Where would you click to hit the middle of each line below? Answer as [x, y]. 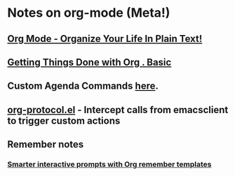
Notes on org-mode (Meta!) [89, 13]
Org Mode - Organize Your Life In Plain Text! [105, 39]
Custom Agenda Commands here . [83, 86]
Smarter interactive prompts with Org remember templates [109, 164]
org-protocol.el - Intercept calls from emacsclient [118, 110]
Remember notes [46, 145]
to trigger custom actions [64, 120]
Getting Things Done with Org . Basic [89, 62]
